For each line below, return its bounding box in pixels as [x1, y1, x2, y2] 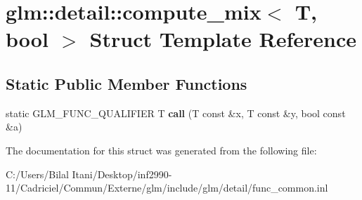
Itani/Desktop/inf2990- [72, 166, 172, 181]
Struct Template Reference [89, 25, 356, 53]
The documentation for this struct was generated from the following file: [6, 142, 317, 157]
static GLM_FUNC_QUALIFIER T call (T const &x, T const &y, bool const [6, 105, 346, 120]
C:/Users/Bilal [6, 166, 69, 181]
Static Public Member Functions [6, 72, 247, 94]
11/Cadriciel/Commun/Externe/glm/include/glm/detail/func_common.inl [6, 180, 328, 195]
